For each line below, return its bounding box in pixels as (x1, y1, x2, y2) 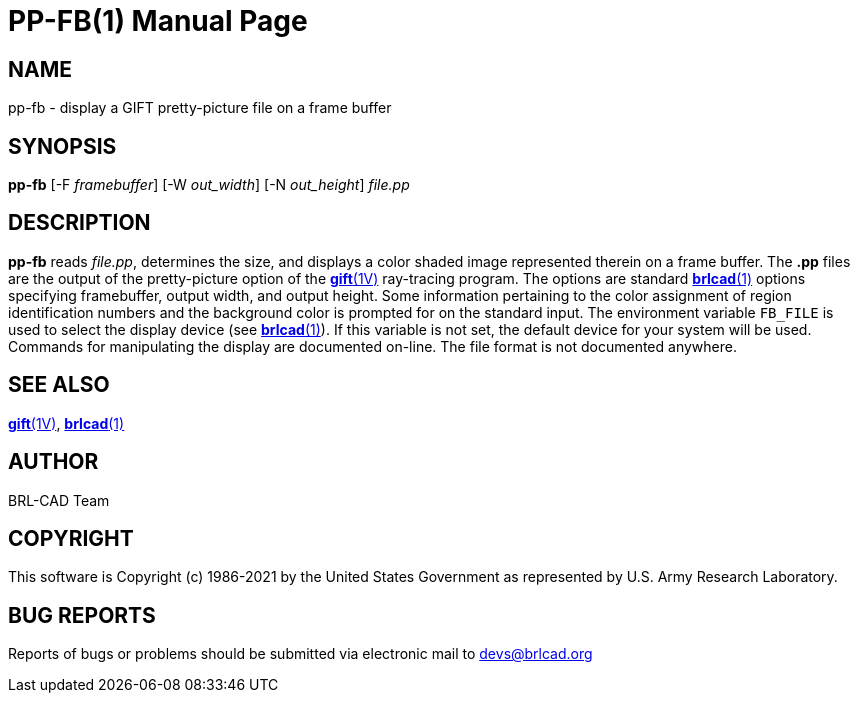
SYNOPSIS (8, 133, 117, 159)
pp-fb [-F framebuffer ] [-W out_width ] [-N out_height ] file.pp (8, 176, 410, 194)
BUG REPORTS (8, 602, 156, 628)
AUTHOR (8, 449, 99, 475)
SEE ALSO (8, 372, 110, 398)
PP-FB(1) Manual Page (8, 4, 308, 38)
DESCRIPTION (8, 210, 151, 236)
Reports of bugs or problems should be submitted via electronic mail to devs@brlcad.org (8, 645, 593, 663)
